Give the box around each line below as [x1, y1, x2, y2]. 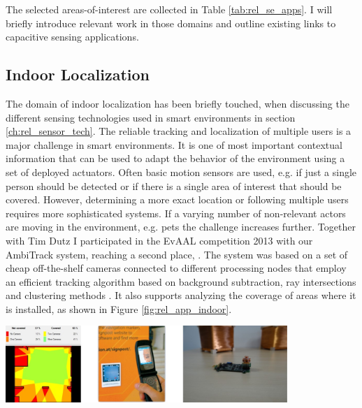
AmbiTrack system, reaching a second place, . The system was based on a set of [6, 247, 348, 261]
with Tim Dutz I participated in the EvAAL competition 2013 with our [6, 233, 313, 247]
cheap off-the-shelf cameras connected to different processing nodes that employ [6, 261, 347, 275]
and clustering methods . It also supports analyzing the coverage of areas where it [6, 288, 356, 303]
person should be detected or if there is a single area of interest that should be [6, 178, 342, 193]
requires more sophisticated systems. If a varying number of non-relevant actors [6, 205, 346, 220]
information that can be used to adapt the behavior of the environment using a [6, 151, 345, 166]
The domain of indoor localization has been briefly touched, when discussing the [6, 96, 349, 110]
